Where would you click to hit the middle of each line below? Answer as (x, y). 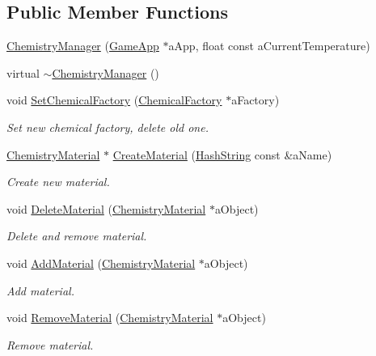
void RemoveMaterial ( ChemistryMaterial (110, 318)
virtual (23, 72)
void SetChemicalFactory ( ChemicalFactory (114, 100)
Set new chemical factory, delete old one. (108, 127)
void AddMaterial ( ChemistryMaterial (101, 263)
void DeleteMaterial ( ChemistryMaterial (106, 208)
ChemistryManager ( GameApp (83, 46)
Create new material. (58, 182)
